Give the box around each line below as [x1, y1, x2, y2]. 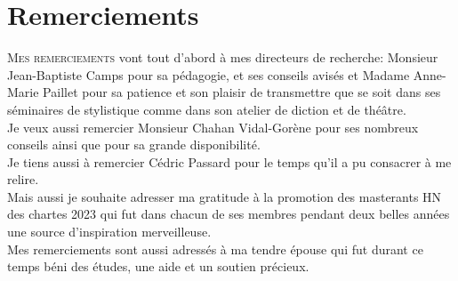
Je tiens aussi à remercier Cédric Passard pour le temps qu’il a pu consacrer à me [7, 152, 452, 171]
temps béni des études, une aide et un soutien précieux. [7, 257, 309, 276]
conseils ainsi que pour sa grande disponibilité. [7, 135, 261, 154]
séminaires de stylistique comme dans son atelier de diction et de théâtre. [7, 100, 406, 118]
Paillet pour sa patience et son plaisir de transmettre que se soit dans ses [43, 83, 441, 101]
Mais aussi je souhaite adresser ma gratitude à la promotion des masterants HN [7, 187, 442, 205]
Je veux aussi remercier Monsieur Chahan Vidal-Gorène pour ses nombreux [7, 117, 419, 136]
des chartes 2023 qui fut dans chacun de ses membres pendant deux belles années [7, 205, 450, 223]
